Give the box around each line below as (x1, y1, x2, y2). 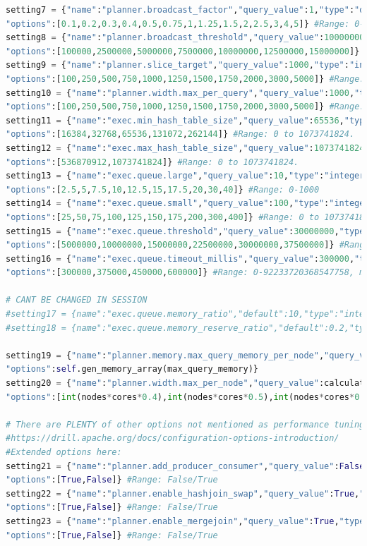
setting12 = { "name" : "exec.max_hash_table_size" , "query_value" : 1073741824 (6, 142, 365, 153)
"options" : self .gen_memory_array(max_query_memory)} (6, 364, 258, 375)
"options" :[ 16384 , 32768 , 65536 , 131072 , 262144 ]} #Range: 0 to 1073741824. (6, 129, 355, 140)
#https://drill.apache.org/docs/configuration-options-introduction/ (6, 433, 339, 444)
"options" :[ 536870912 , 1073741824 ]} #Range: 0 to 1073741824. (6, 157, 299, 167)
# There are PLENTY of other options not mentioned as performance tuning (6, 419, 365, 430)
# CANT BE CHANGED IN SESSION (6, 295, 148, 305)
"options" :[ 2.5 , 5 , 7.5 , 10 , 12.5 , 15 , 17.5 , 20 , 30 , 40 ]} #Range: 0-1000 (6, 184, 320, 195)
